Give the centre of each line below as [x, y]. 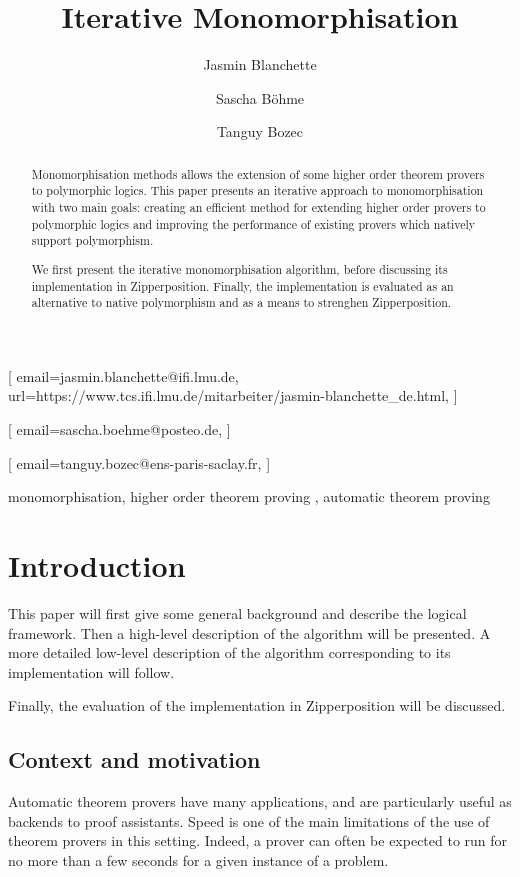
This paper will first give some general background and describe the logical [237, 612]
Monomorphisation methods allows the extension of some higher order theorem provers [258, 173]
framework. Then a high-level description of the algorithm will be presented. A [249, 632]
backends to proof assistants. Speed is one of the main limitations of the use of [249, 820]
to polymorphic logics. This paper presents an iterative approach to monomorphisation [257, 190]
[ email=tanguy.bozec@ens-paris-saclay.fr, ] [139, 462]
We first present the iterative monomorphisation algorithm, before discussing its [239, 268]
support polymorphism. [92, 240]
